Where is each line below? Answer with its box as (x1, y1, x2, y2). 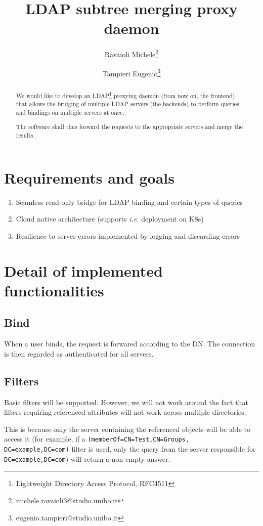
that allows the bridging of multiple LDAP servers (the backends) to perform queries (16, 100, 239, 108)
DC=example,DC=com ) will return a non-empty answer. (4, 453, 170, 464)
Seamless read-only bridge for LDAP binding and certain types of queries (16, 196, 243, 207)
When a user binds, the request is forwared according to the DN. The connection (4, 338, 255, 349)
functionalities (4, 280, 104, 300)
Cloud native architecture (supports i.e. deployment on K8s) (16, 213, 204, 224)
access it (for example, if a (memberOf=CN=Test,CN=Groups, (4, 433, 189, 444)
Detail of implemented (4, 260, 163, 281)
